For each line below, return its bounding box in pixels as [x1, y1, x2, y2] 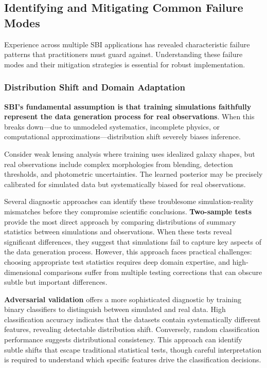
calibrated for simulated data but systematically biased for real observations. [4, 178, 246, 189]
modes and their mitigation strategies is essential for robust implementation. [4, 59, 245, 69]
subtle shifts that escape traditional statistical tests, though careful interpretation [4, 344, 262, 355]
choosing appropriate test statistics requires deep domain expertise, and [4, 256, 230, 267]
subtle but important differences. [4, 277, 108, 287]
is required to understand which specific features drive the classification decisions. [4, 354, 261, 365]
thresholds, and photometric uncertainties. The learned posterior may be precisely [4, 169, 263, 179]
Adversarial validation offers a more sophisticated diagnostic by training [4, 293, 242, 304]
